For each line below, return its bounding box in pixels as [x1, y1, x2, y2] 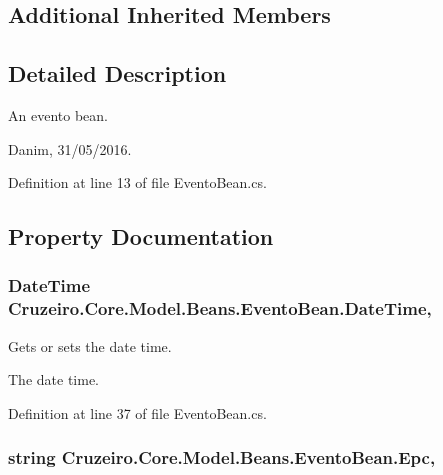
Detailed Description [8, 58, 227, 89]
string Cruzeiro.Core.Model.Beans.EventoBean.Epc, [8, 445, 436, 470]
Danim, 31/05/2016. [8, 138, 132, 159]
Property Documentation [8, 221, 274, 252]
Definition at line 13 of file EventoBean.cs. [8, 172, 267, 193]
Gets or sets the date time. [8, 335, 172, 356]
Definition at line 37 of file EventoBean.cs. [8, 402, 267, 423]
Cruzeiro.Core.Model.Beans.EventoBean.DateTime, [8, 296, 432, 321]
